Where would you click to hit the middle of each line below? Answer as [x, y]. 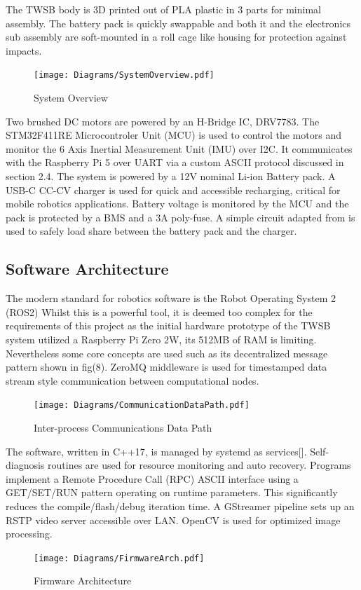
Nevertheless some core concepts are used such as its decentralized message [167, 353]
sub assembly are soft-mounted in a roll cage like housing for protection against [176, 37]
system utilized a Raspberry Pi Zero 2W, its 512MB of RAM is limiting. [161, 339]
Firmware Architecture [83, 581]
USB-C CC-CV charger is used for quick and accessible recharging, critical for [173, 190]
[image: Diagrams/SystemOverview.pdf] [124, 75]
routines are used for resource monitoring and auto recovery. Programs [199, 465]
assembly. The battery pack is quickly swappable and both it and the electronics [178, 23]
